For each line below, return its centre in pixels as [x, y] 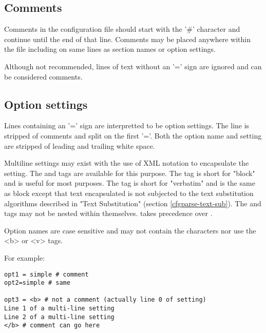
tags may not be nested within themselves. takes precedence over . [108, 213]
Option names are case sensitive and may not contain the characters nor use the [130, 230]
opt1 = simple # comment [46, 274]
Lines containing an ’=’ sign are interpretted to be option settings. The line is [127, 125]
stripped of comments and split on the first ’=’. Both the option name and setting [133, 135]
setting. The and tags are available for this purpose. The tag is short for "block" [130, 173]
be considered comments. [43, 76]
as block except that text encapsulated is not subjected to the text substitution [129, 193]
